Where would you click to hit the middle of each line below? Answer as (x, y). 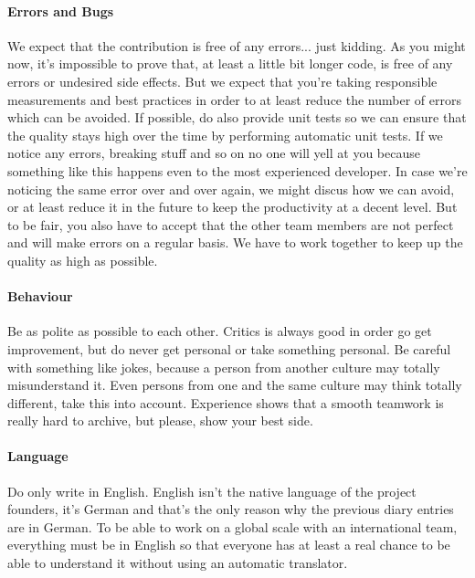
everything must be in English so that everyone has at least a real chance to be (229, 545)
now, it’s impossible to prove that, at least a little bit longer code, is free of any (230, 63)
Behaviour (40, 296)
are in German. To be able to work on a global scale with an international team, (232, 526)
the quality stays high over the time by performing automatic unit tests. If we (225, 135)
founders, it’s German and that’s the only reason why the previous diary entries (231, 509)
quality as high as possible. (83, 260)
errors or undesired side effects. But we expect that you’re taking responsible (222, 81)
